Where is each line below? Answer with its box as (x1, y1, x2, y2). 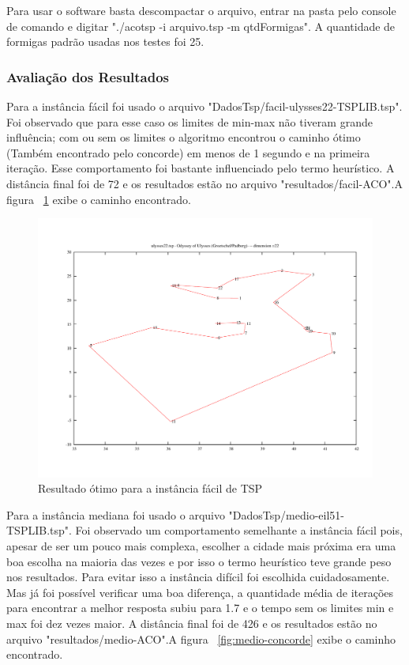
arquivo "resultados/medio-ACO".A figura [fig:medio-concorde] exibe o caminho (6, 630, 396, 647)
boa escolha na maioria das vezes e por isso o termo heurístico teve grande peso (6, 553, 392, 569)
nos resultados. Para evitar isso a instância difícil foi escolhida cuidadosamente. (6, 569, 390, 585)
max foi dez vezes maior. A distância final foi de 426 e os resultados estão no (6, 615, 377, 632)
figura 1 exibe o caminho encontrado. (6, 191, 191, 207)
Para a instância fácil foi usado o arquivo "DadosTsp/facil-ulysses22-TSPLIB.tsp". (6, 98, 403, 114)
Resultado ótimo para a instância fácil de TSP (38, 480, 263, 497)
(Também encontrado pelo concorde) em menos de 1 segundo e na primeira (6, 144, 370, 161)
